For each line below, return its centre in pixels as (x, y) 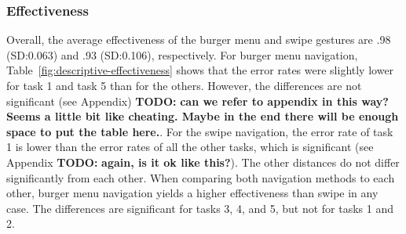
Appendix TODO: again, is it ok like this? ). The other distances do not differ (203, 162)
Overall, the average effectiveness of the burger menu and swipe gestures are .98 (199, 40)
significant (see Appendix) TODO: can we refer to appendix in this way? (198, 101)
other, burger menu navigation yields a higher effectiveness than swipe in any (192, 193)
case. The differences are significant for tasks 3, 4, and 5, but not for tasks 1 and (200, 208)
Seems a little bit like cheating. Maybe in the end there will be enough (203, 116)
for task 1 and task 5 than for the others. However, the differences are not (184, 85)
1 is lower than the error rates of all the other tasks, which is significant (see (190, 147)
